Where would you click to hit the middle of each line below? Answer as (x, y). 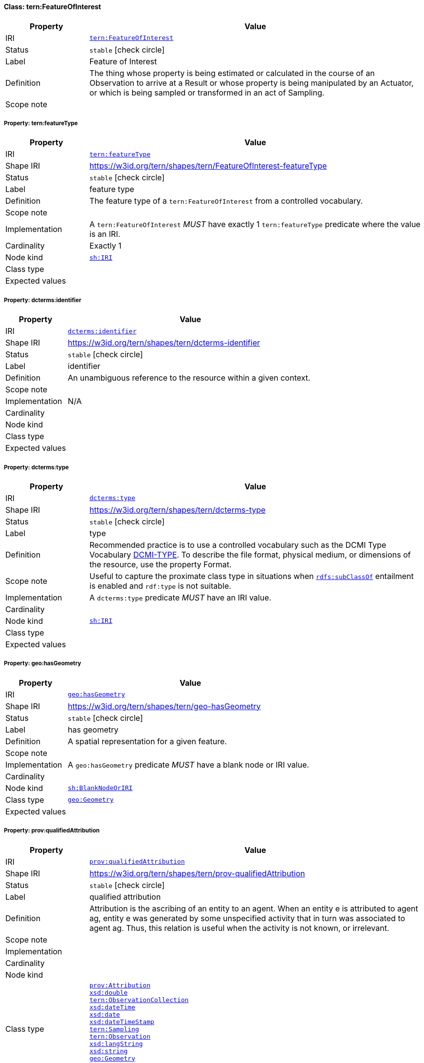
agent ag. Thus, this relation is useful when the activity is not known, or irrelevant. (239, 928)
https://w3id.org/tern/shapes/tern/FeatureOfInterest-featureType (208, 166)
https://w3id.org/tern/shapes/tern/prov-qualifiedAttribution (197, 873)
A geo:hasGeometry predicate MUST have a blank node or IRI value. (188, 764)
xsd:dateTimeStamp (122, 1022)
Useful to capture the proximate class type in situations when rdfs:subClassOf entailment (251, 576)
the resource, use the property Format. (160, 564)
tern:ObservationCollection (139, 1000)
